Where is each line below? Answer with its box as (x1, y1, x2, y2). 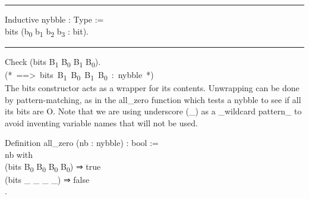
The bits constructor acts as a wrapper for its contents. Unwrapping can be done (5, 81, 299, 94)
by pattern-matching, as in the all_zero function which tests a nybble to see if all (5, 93, 301, 105)
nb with (5, 148, 33, 160)
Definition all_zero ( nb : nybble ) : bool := (5, 136, 159, 149)
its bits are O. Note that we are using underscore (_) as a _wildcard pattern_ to (5, 105, 302, 117)
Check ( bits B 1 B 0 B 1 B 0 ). (5, 55, 101, 69)
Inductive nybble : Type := (5, 13, 104, 25)
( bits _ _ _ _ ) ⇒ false (5, 173, 90, 185)
